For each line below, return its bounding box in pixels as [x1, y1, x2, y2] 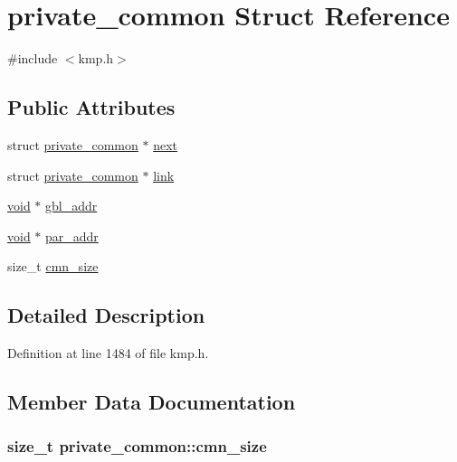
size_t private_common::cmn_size [7, 435, 267, 457]
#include [7, 49, 58, 68]
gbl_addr [45, 196, 98, 215]
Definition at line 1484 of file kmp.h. [7, 344, 209, 363]
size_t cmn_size [7, 257, 99, 276]
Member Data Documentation [7, 388, 296, 416]
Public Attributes [7, 93, 176, 121]
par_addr [45, 226, 99, 245]
